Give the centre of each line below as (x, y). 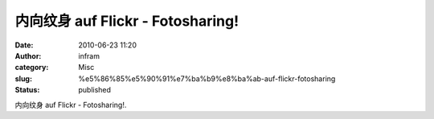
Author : (28, 55)
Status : (27, 90)
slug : (23, 78)
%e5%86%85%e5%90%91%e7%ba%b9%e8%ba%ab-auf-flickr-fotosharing (207, 78)
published (95, 90)
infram (89, 55)
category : (32, 68)
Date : (24, 45)
